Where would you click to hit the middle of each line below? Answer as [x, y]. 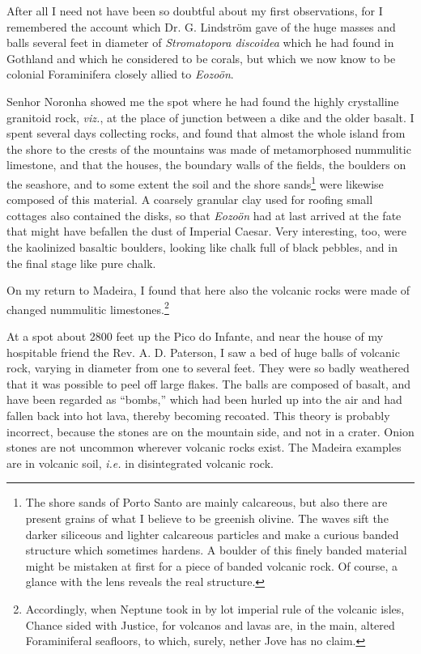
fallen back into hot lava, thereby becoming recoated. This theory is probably [198, 415]
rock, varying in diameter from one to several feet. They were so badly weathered [208, 368]
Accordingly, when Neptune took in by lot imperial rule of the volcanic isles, [215, 608]
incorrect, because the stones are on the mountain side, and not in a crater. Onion [210, 431]
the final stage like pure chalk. [81, 263]
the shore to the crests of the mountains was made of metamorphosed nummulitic [209, 149]
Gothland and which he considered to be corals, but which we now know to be [201, 58]
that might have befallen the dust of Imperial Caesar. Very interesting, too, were [206, 231]
